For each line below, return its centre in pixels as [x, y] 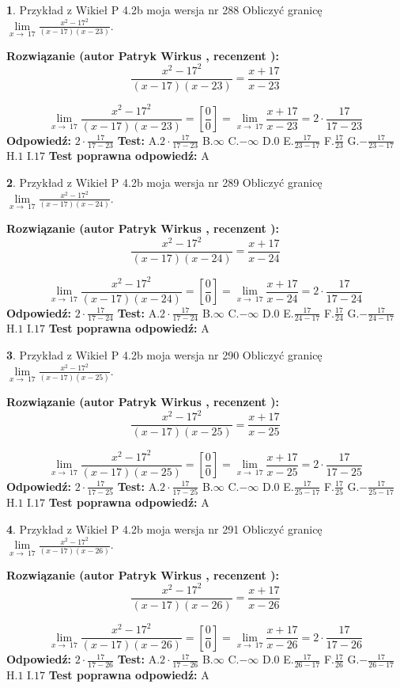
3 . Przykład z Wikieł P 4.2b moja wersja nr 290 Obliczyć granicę [164, 355]
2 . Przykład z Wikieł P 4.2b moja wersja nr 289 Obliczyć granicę [164, 182]
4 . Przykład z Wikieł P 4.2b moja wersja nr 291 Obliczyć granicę [164, 528]
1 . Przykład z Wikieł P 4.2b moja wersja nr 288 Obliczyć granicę [164, 10]
